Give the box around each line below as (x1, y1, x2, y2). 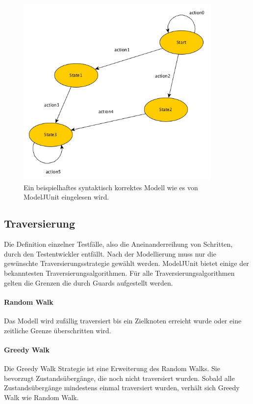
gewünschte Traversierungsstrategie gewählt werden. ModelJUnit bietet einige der (4, 258, 249, 268)
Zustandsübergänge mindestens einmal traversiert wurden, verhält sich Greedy (4, 382, 240, 393)
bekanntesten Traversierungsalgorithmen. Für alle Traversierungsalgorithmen (4, 268, 235, 278)
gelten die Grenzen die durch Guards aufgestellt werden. (4, 277, 173, 288)
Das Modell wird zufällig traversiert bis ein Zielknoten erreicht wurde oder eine (4, 316, 242, 326)
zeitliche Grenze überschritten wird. (4, 325, 111, 335)
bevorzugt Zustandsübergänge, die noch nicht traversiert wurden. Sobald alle (4, 373, 235, 383)
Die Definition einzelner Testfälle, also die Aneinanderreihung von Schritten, (4, 239, 233, 249)
